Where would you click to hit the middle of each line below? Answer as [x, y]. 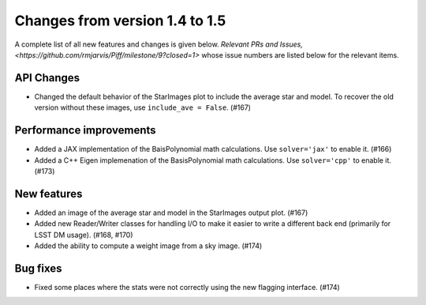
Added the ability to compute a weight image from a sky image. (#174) [148, 246]
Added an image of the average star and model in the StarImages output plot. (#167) [171, 213]
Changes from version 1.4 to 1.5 [120, 21]
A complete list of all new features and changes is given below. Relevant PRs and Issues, [159, 44]
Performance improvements [86, 130]
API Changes [47, 78]
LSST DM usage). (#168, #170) [84, 235]
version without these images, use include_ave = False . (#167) [143, 107]
